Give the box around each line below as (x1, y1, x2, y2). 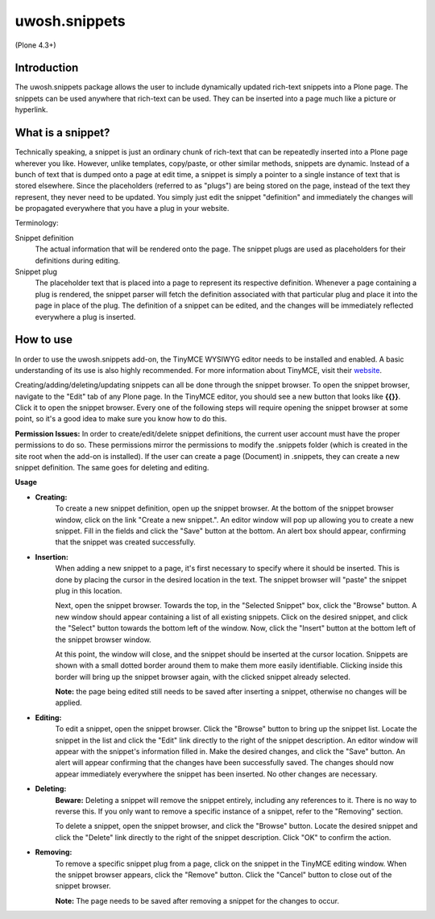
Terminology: (14, 218, 60, 228)
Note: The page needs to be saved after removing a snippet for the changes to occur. (55, 896, 340, 905)
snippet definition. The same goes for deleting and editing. (14, 463, 209, 473)
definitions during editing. (35, 255, 121, 265)
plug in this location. (55, 586, 122, 595)
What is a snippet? (14, 126, 110, 140)
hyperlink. (14, 105, 48, 114)
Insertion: (35, 552, 68, 561)
